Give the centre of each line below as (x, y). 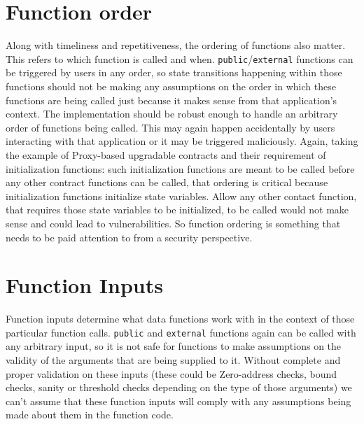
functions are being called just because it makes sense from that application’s (171, 100)
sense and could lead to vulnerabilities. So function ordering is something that (173, 223)
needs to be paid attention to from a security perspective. (129, 237)
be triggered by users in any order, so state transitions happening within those (174, 72)
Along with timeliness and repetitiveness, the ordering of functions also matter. (176, 45)
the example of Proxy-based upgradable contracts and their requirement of (166, 154)
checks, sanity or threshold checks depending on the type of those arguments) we (179, 387)
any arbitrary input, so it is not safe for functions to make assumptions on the (174, 346)
